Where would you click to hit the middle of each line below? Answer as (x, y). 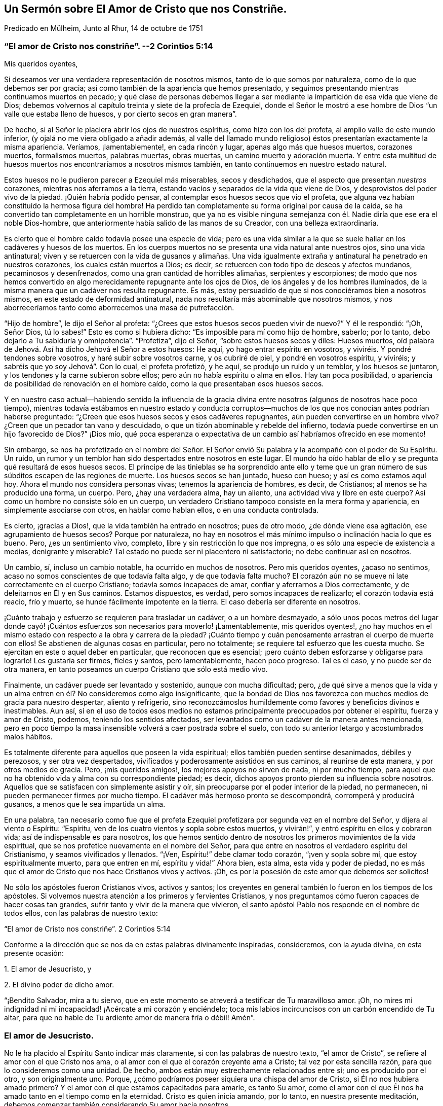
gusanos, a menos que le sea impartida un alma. (85, 804)
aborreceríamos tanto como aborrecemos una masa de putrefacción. (119, 308)
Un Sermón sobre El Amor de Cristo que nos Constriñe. (146, 9)
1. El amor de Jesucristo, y (48, 969)
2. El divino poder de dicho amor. (59, 985)
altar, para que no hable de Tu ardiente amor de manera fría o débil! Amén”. (130, 1018)
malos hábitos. (28, 737)
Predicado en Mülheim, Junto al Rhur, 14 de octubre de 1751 (104, 28)
